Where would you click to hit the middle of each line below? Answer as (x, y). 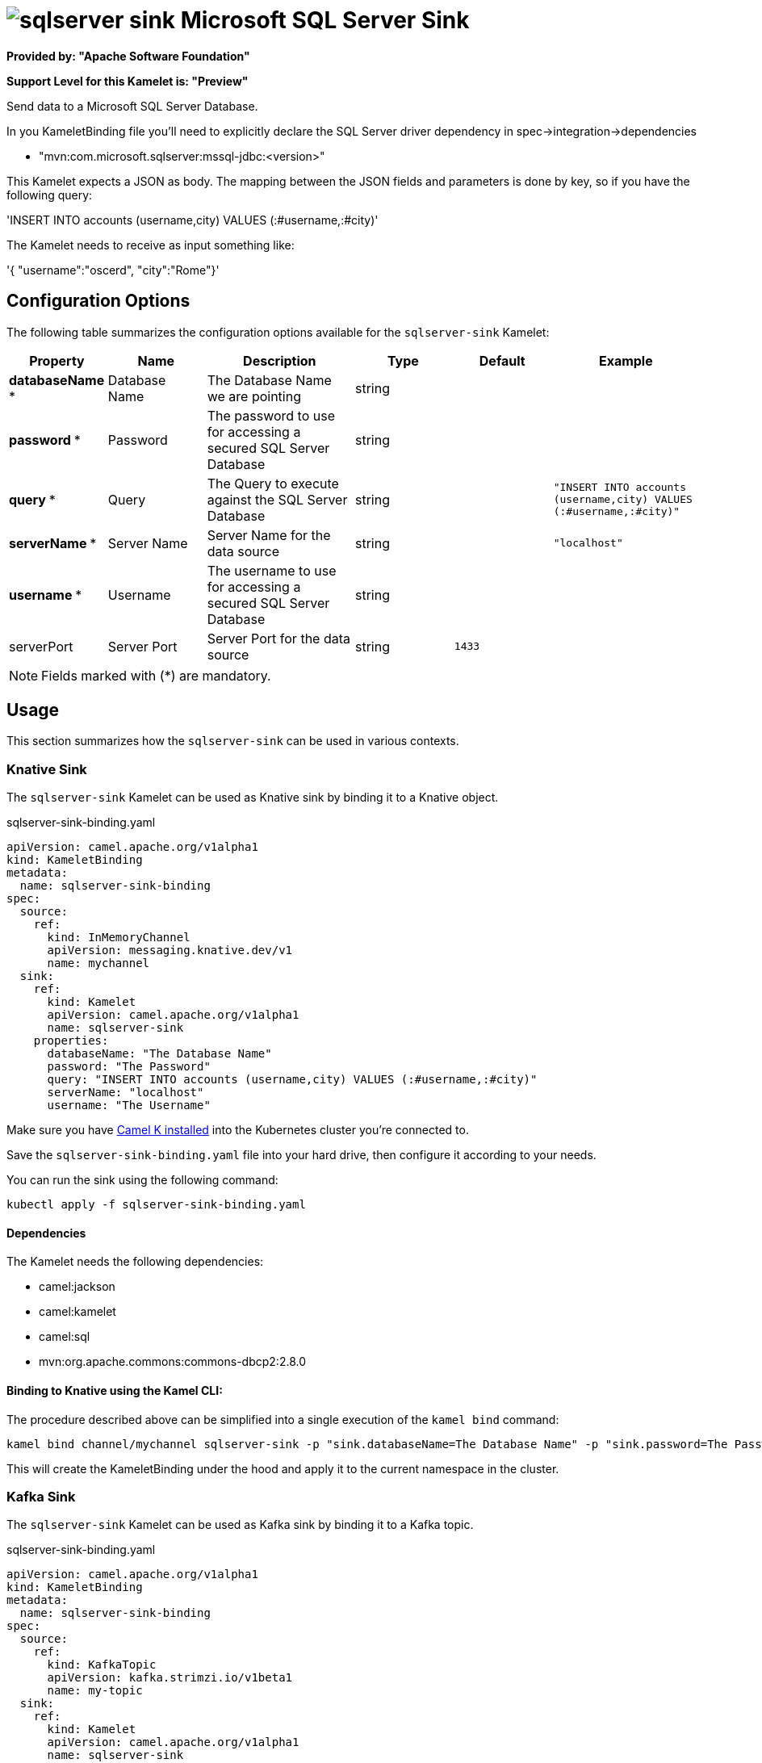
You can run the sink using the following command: (142, 1180)
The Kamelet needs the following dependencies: (135, 1262)
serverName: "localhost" (126, 1093)
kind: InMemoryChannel (119, 938)
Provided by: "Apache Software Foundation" (128, 56)
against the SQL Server (277, 499)
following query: (50, 195)
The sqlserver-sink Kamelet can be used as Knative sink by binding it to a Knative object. (253, 798)
